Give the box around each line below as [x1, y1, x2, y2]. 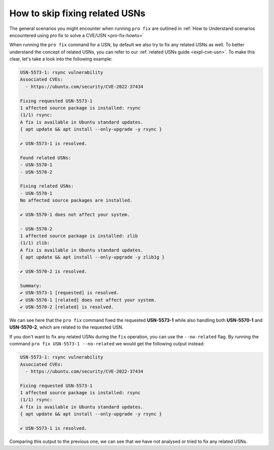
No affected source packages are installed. [20, 198, 133, 203]
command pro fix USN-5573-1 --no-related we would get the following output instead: [9, 341, 205, 347]
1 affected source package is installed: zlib [20, 233, 138, 239]
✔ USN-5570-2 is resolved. [20, 269, 87, 274]
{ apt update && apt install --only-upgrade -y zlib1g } [20, 254, 165, 260]
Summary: [20, 282, 42, 288]
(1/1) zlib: [20, 240, 50, 246]
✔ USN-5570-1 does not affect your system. [20, 211, 130, 217]
